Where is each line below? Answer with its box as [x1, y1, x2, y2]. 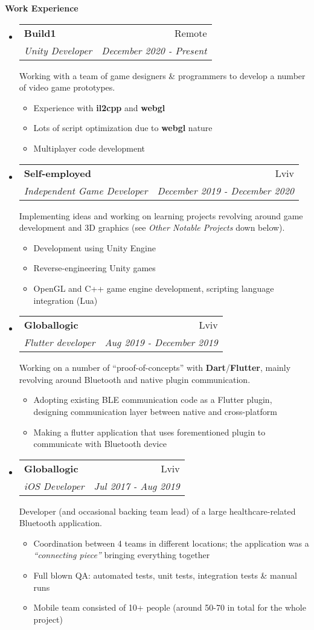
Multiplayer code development [33, 141, 145, 154]
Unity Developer [24, 43, 92, 57]
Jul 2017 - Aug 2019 [94, 478, 180, 493]
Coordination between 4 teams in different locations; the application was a [33, 536, 309, 549]
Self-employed [24, 166, 91, 180]
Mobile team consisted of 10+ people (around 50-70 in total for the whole [33, 601, 306, 614]
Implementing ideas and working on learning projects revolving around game [19, 209, 303, 222]
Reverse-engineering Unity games [33, 262, 156, 274]
